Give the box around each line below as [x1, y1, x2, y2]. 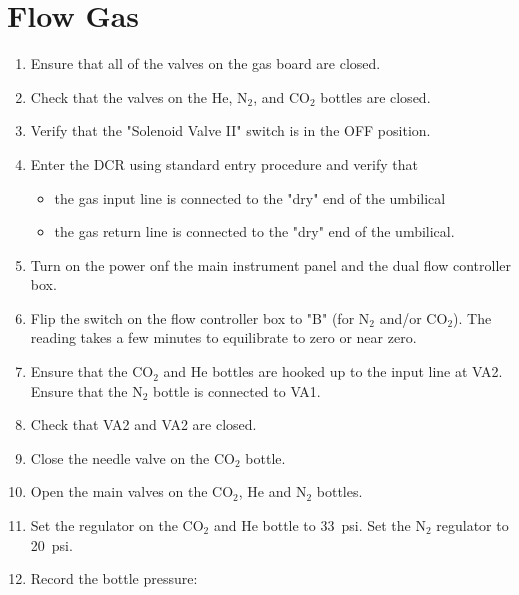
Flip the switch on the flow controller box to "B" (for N [30, 307, 370, 328]
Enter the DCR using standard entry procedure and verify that [30, 153, 418, 174]
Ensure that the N [30, 380, 143, 401]
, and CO [253, 86, 310, 107]
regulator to [436, 515, 509, 536]
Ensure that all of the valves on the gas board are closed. [30, 53, 381, 74]
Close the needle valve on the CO [30, 447, 236, 468]
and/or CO [379, 307, 448, 328]
